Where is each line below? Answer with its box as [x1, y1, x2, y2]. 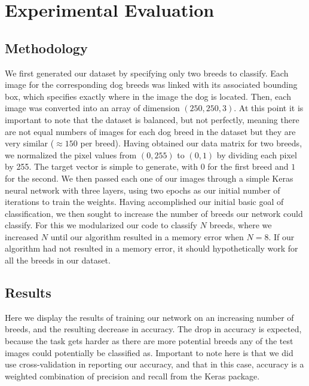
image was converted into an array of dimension [5, 102, 180, 114]
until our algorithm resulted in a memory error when [50, 230, 244, 243]
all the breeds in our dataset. [5, 254, 111, 266]
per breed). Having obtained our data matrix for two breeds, [80, 137, 302, 149]
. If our [268, 230, 295, 243]
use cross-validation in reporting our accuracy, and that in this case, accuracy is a [5, 358, 304, 370]
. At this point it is [234, 102, 304, 114]
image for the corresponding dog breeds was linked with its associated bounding [5, 78, 298, 91]
